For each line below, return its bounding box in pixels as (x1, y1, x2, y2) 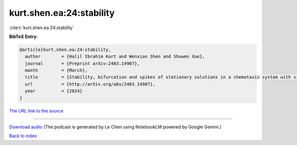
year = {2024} (25, 88, 83, 94)
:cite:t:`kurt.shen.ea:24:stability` (9, 25, 74, 31)
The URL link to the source (9, 108, 64, 113)
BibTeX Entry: (9, 34, 38, 39)
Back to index (9, 133, 37, 139)
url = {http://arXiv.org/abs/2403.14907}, (25, 81, 155, 87)
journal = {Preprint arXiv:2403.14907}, (25, 61, 140, 66)
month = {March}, (25, 68, 88, 73)
